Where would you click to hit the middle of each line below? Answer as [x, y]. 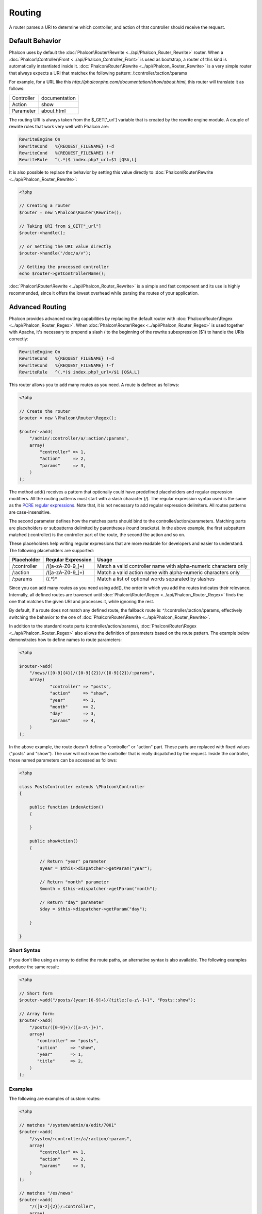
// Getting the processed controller [64, 267]
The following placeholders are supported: [51, 550]
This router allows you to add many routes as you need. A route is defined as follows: [94, 385]
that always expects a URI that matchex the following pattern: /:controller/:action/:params [98, 73]
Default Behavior [35, 41]
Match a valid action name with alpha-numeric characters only [169, 573]
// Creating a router [45, 206]
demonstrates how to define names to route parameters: [65, 640]
